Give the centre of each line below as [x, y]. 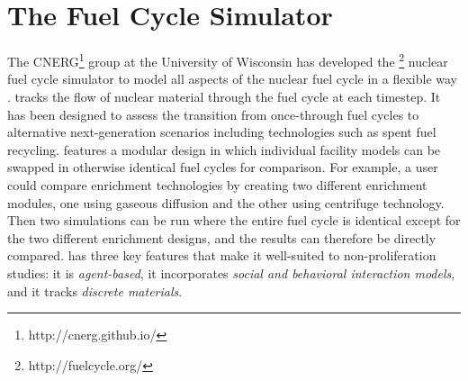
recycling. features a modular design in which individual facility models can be [224, 149]
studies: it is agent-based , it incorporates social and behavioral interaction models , [231, 272]
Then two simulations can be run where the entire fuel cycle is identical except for [234, 220]
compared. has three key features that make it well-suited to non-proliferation [222, 255]
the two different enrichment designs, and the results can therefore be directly [222, 237]
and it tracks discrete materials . [95, 290]
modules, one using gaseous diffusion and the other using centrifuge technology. [226, 202]
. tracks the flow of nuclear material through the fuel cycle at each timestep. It [224, 96]
